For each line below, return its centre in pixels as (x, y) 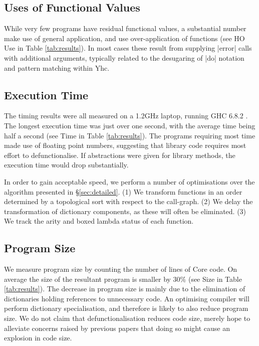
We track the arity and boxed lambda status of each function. (99, 221)
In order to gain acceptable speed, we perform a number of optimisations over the (129, 181)
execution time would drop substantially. (66, 165)
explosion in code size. (38, 338)
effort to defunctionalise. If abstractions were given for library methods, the (120, 155)
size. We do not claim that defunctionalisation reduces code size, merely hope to (127, 318)
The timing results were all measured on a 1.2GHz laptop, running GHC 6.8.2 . (126, 116)
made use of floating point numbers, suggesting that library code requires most (125, 145)
